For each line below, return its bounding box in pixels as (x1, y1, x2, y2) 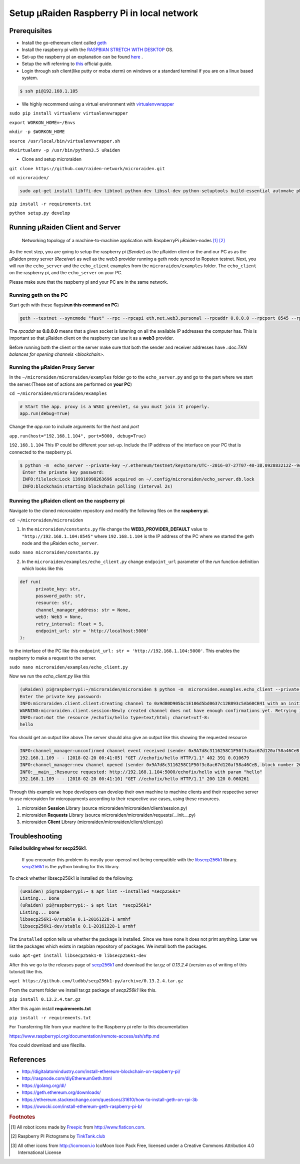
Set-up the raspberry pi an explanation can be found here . (21, 54, 143, 60)
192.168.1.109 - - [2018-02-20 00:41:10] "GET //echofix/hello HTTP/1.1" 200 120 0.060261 (19, 776, 249, 782)
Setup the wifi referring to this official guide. (21, 61, 112, 67)
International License (18, 1149, 61, 1155)
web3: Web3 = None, (35, 614, 83, 620)
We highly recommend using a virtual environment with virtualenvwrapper (21, 101, 174, 107)
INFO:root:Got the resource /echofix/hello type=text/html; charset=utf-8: (19, 715, 210, 720)
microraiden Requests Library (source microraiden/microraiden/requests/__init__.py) (21, 812, 196, 818)
